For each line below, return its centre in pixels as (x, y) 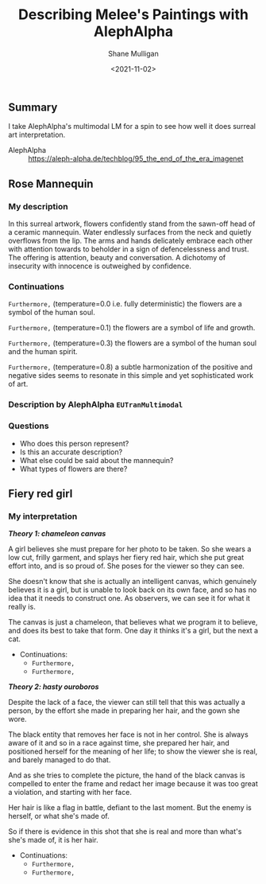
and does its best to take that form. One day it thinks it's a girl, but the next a (133, 631)
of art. (18, 384)
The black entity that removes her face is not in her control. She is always (128, 734)
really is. (22, 607)
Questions (29, 426)
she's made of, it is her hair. (53, 840)
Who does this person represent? (74, 443)
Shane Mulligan (133, 53)
